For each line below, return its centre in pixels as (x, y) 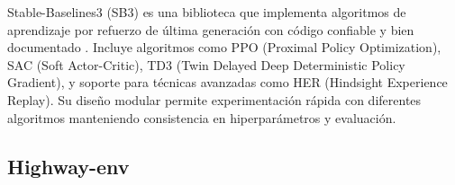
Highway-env (68, 166)
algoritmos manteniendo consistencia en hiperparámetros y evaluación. (202, 117)
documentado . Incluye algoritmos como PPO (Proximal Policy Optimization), (224, 47)
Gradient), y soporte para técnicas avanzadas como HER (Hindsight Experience (227, 82)
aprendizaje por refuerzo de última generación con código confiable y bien (211, 29)
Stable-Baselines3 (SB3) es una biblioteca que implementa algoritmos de (207, 12)
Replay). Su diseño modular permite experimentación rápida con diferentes (214, 99)
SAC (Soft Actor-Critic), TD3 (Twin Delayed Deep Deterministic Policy (206, 64)
